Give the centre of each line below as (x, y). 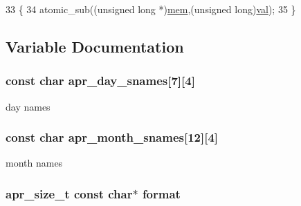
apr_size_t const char (69, 193)
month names (34, 163)
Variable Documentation (95, 46)
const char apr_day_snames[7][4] (100, 81)
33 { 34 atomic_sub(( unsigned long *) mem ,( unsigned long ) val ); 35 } (151, 9)
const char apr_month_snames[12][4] (112, 137)
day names (28, 106)
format (161, 193)
